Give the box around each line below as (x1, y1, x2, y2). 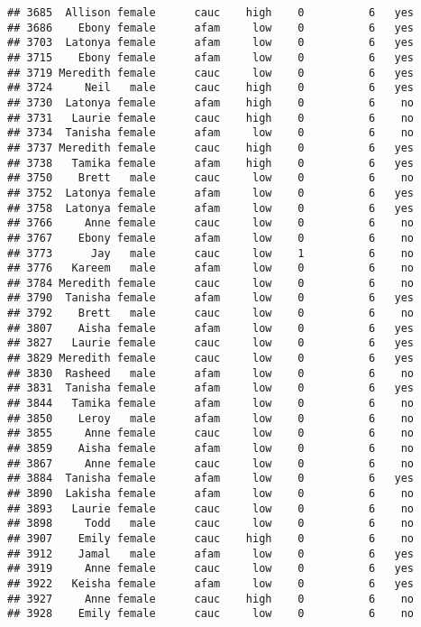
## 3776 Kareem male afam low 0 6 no (7, 262, 415, 275)
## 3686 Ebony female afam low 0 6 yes (7, 21, 415, 34)
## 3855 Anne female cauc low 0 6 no (7, 427, 415, 440)
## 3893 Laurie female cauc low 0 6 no (7, 502, 415, 515)
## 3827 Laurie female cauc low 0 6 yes (7, 337, 415, 350)
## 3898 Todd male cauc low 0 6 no (7, 517, 415, 530)
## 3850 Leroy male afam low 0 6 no (7, 411, 415, 425)
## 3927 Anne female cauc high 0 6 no (7, 592, 415, 605)
